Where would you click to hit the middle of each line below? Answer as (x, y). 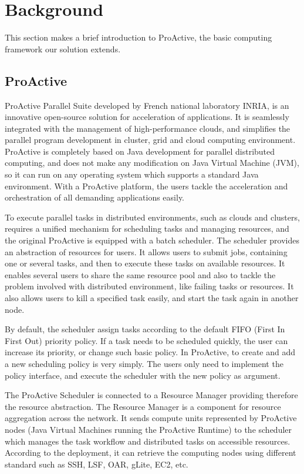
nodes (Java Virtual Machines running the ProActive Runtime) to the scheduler (148, 429)
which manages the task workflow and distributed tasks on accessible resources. (148, 441)
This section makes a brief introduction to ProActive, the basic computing (139, 37)
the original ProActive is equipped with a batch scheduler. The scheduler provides (152, 240)
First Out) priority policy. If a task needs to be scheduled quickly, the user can (146, 340)
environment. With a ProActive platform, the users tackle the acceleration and (146, 186)
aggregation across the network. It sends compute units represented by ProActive (151, 418)
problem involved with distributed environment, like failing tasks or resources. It (149, 286)
